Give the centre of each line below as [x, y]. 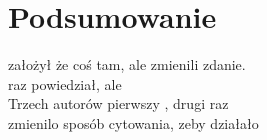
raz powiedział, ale [65, 83]
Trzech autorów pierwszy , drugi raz [118, 103]
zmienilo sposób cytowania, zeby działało [133, 122]
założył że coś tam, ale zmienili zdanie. [127, 64]
